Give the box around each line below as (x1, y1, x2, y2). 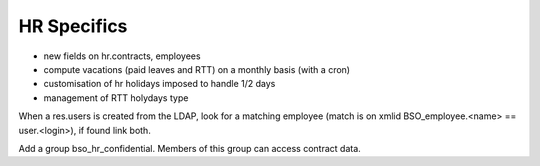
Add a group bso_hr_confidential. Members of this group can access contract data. (18, 142, 362, 154)
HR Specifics (18, 15, 128, 37)
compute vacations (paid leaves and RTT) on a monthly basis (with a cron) (43, 63, 350, 75)
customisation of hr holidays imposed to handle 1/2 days (43, 78, 276, 90)
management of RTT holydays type (43, 91, 189, 104)
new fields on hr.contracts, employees (43, 50, 201, 62)
